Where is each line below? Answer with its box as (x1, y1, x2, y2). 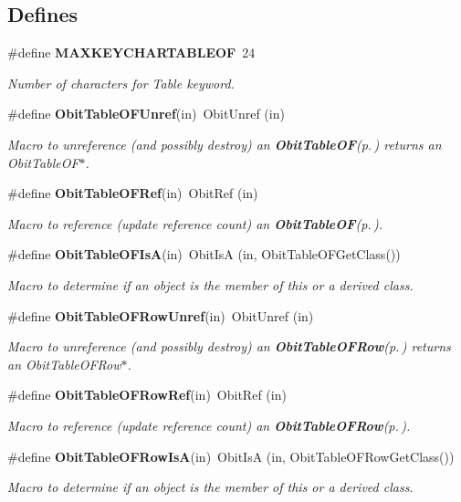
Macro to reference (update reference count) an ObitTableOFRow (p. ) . (7, 415, 411, 434)
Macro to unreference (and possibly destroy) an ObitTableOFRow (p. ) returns (7, 337, 451, 356)
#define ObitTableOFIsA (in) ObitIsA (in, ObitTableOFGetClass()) (7, 245, 401, 264)
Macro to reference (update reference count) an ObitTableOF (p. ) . (7, 214, 382, 233)
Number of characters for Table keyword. (7, 73, 235, 92)
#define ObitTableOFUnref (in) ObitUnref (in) (7, 104, 285, 123)
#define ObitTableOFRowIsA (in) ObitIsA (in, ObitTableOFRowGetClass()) (7, 446, 455, 465)
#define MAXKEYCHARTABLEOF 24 (7, 43, 256, 62)
